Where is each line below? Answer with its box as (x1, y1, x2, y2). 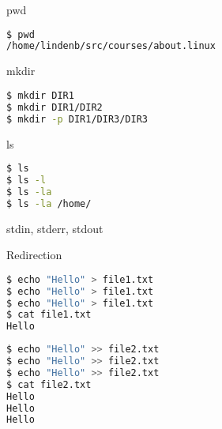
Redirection (6, 246, 62, 263)
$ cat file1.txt (6, 309, 92, 321)
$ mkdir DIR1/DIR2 (6, 101, 103, 113)
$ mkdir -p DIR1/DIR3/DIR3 (6, 113, 149, 125)
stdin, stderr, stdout (6, 220, 103, 236)
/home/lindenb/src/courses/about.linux (6, 40, 216, 52)
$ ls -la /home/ (6, 198, 92, 209)
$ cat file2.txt (6, 378, 92, 390)
